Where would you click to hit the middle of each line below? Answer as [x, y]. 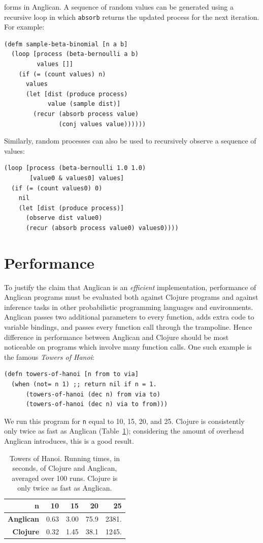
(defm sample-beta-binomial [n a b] [66, 44]
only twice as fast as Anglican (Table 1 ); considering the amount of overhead [124, 431]
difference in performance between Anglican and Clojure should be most [117, 337]
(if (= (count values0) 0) [57, 188]
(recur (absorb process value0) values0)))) [102, 228]
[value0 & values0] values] [77, 178]
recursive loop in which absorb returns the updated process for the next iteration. [132, 17]
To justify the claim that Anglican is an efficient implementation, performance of [130, 287]
